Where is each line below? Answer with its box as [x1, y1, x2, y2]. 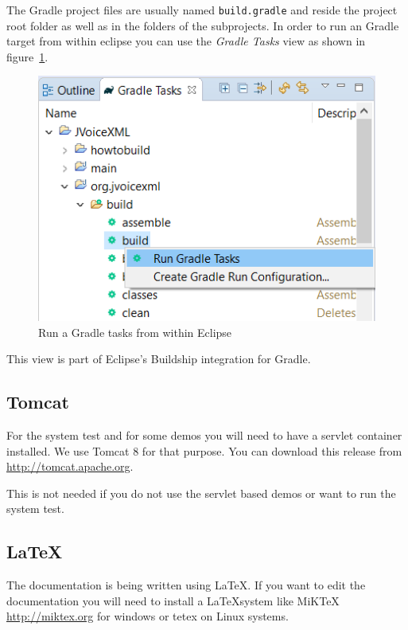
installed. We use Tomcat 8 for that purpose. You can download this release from [6, 442, 402, 459]
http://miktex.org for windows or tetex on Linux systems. [6, 608, 289, 624]
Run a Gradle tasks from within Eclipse [38, 323, 232, 340]
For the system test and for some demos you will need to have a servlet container [6, 427, 402, 444]
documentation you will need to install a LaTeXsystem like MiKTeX [6, 592, 340, 608]
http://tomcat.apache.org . [6, 458, 134, 475]
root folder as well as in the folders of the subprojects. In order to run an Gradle [6, 17, 399, 33]
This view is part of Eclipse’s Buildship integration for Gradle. [6, 350, 311, 367]
